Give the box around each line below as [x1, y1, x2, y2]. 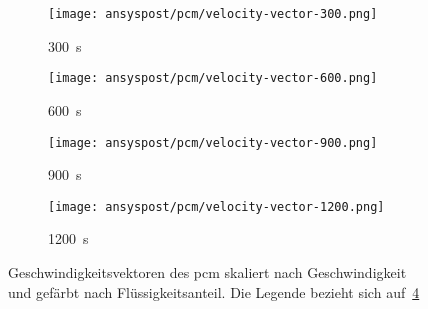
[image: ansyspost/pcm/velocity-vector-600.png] [48, 71, 378, 86]
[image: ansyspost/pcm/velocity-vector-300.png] [48, 7, 378, 21]
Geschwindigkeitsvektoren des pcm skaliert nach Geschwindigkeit [8, 262, 407, 282]
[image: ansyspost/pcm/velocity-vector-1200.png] [48, 199, 385, 214]
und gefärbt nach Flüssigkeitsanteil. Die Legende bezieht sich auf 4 [8, 281, 420, 302]
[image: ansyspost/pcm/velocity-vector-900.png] [48, 135, 378, 150]
